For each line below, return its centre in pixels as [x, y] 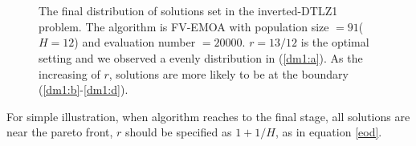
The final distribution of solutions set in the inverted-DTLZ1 [188, 11]
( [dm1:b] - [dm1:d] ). [84, 89]
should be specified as [179, 132]
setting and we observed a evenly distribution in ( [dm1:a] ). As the [201, 57]
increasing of [69, 73]
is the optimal [335, 42]
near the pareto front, [60, 132]
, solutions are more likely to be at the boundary [228, 73]
